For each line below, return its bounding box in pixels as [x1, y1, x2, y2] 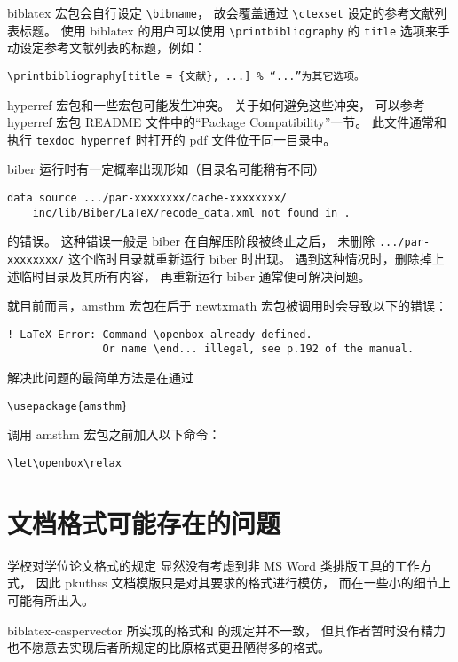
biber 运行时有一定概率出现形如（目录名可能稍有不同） [7, 160, 326, 178]
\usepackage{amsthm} [7, 399, 129, 413]
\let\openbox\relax [7, 456, 122, 469]
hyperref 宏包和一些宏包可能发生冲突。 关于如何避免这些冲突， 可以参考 [7, 95, 425, 114]
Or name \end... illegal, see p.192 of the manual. [102, 343, 415, 356]
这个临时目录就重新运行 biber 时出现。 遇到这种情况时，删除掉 [68, 248, 432, 267]
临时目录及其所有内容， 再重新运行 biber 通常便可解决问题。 [19, 266, 371, 285]
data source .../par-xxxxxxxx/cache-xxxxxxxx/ [7, 192, 287, 204]
